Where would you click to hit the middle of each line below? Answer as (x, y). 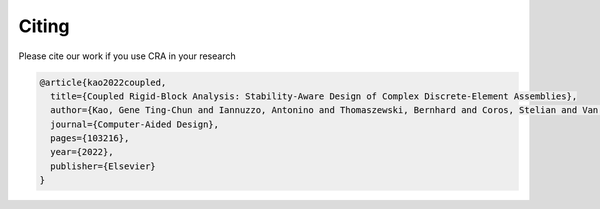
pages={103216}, (90, 138)
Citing (44, 26)
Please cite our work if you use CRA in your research (127, 56)
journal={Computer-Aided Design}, (135, 124)
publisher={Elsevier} (103, 166)
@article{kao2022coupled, (103, 82)
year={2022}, (82, 152)
